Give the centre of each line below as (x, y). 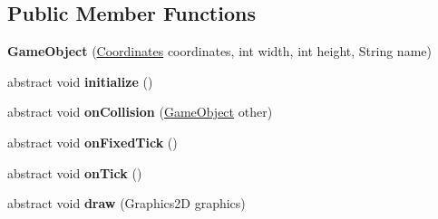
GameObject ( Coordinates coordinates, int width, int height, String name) (219, 51)
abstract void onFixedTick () (92, 142)
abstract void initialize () (80, 81)
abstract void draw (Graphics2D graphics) (127, 203)
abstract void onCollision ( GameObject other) (140, 112)
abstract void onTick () (75, 172)
